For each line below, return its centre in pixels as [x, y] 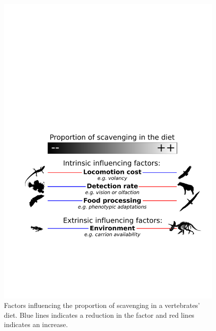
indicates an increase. [36, 324]
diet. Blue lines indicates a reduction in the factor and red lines [99, 315]
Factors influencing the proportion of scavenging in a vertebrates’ [102, 305]
